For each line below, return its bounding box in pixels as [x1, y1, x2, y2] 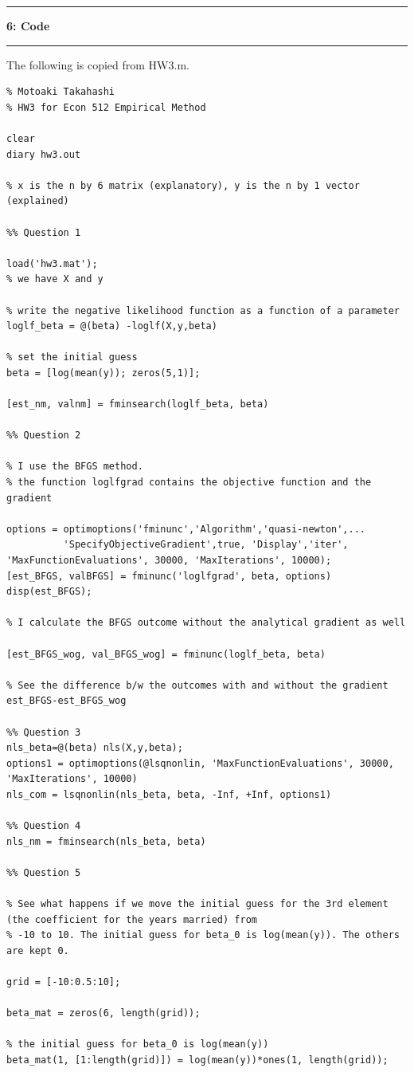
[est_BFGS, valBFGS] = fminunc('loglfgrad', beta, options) [6, 570, 332, 582]
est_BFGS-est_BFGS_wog [6, 695, 127, 707]
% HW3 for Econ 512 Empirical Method [6, 101, 206, 113]
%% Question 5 [6, 866, 81, 878]
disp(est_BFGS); [6, 586, 92, 598]
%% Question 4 [6, 820, 81, 832]
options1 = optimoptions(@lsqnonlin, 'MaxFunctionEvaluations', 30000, [6, 757, 394, 769]
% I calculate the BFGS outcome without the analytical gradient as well [6, 617, 406, 629]
